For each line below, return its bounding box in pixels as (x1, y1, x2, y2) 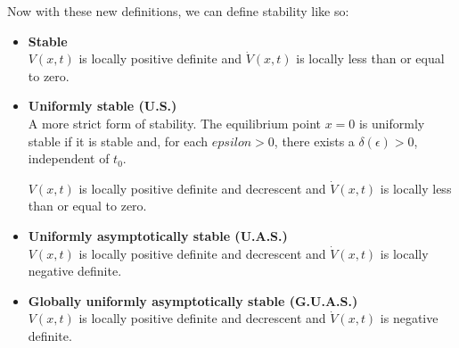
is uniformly (358, 113, 425, 132)
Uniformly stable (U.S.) (28, 96, 177, 115)
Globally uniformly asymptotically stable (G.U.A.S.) (28, 291, 358, 310)
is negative (380, 309, 439, 327)
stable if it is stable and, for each (28, 131, 209, 150)
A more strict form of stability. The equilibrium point (28, 113, 321, 132)
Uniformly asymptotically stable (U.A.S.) (28, 226, 288, 244)
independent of (28, 149, 110, 168)
